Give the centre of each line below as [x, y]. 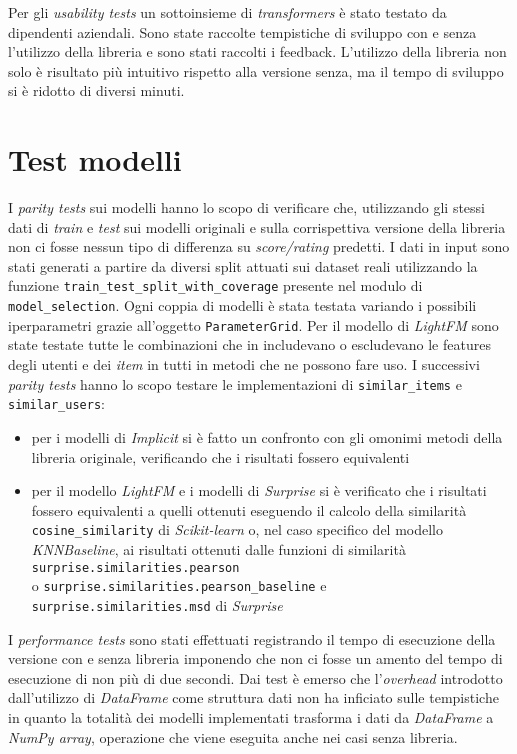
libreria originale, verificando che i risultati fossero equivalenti [220, 456]
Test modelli [95, 159]
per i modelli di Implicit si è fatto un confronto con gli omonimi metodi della [267, 436]
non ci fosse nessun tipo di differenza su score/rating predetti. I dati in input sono [259, 246]
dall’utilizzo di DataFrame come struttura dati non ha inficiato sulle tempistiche [253, 697]
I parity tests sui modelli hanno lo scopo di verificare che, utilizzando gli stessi [247, 207]
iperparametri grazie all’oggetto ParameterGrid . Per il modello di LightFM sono [253, 324]
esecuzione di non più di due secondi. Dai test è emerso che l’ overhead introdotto [255, 677]
